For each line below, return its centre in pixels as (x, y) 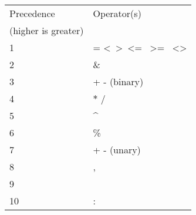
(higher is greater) (47, 30)
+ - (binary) (118, 81)
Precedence (32, 13)
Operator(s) (117, 13)
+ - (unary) (117, 150)
